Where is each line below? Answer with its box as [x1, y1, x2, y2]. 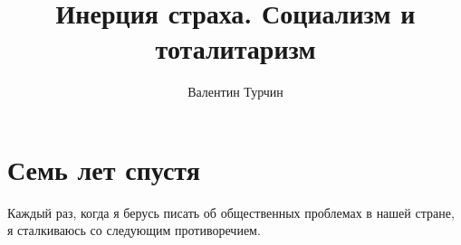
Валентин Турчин [187, 82, 283, 101]
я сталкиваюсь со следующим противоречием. [7, 221, 261, 240]
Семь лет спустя [7, 150, 200, 187]
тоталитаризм [155, 30, 316, 67]
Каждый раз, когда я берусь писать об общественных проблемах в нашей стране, [7, 203, 455, 221]
